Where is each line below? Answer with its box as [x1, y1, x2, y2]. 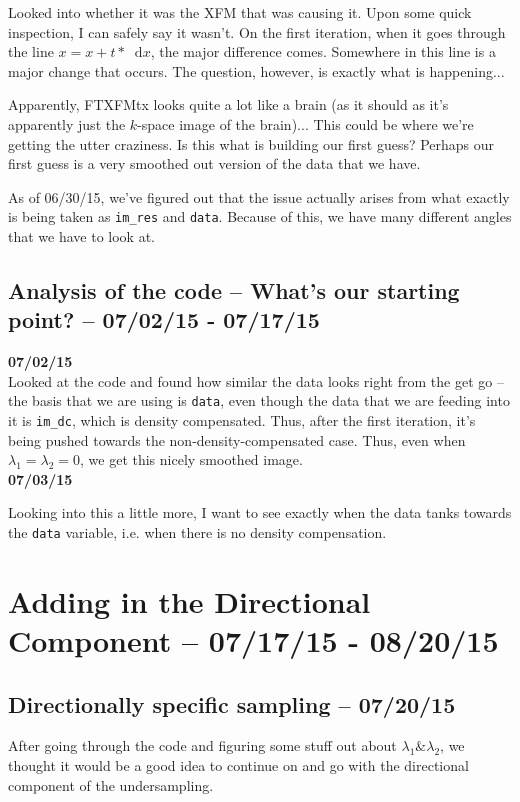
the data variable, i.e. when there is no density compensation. [8, 522, 387, 543]
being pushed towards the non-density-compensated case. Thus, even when [8, 429, 466, 450]
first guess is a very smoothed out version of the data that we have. [8, 153, 421, 174]
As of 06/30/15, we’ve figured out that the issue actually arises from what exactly [8, 186, 510, 207]
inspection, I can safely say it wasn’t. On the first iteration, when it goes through [8, 21, 506, 42]
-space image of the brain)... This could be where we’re [137, 113, 474, 134]
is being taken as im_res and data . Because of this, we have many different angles [8, 206, 512, 227]
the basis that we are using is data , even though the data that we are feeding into [8, 390, 510, 411]
